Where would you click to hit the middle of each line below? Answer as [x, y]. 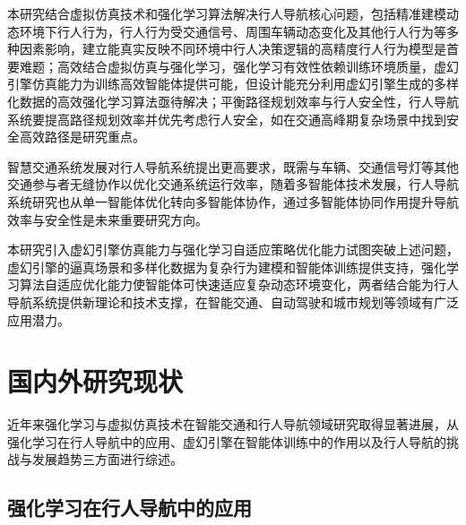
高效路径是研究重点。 [82, 137]
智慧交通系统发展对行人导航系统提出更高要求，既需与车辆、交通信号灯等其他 [233, 166]
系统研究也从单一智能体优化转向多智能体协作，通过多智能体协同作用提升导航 [233, 201]
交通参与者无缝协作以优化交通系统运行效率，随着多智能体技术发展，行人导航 [233, 184]
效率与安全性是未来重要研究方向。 [108, 219]
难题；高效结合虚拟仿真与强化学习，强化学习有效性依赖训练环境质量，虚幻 [239, 66]
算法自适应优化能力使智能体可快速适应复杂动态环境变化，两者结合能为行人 [239, 284]
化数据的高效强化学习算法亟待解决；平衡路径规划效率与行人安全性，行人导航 [233, 101]
